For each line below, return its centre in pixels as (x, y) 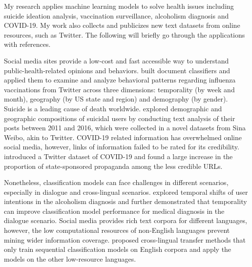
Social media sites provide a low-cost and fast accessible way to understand (116, 60)
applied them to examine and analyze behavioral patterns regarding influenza (120, 80)
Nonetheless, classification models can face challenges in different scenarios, (116, 182)
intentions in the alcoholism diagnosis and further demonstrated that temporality (126, 201)
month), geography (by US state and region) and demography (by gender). (116, 99)
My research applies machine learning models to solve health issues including (119, 6)
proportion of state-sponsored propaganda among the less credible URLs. (113, 166)
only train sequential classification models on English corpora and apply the (118, 249)
